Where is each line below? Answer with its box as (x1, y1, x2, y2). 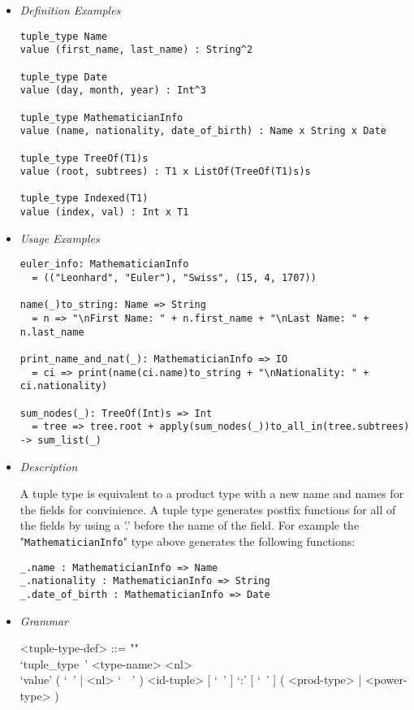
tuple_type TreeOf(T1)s (19, 152, 149, 164)
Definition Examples (19, 2, 121, 18)
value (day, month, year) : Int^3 (19, 84, 206, 97)
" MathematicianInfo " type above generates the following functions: (19, 532, 356, 549)
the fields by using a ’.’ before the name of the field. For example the (19, 517, 360, 534)
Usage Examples (19, 229, 100, 246)
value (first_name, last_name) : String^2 (19, 44, 253, 56)
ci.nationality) (19, 380, 108, 392)
